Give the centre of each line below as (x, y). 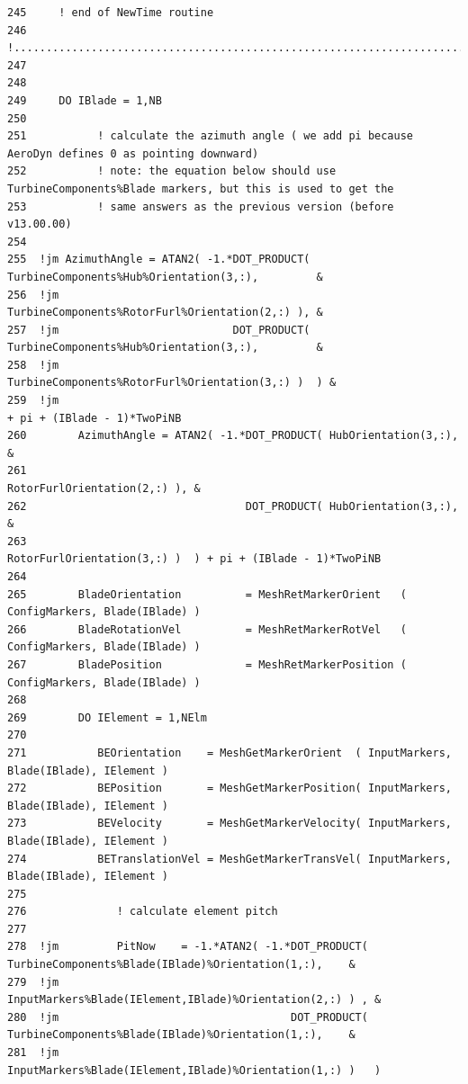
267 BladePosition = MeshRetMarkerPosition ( (207, 664)
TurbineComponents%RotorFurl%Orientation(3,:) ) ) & (172, 383)
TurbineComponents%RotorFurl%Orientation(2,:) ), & (165, 313)
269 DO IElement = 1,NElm (107, 717)
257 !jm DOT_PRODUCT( (159, 330)
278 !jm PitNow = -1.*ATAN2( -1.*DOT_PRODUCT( (188, 947)
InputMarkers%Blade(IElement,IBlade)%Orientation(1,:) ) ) (194, 1070)
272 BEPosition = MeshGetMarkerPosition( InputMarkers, (229, 788)
